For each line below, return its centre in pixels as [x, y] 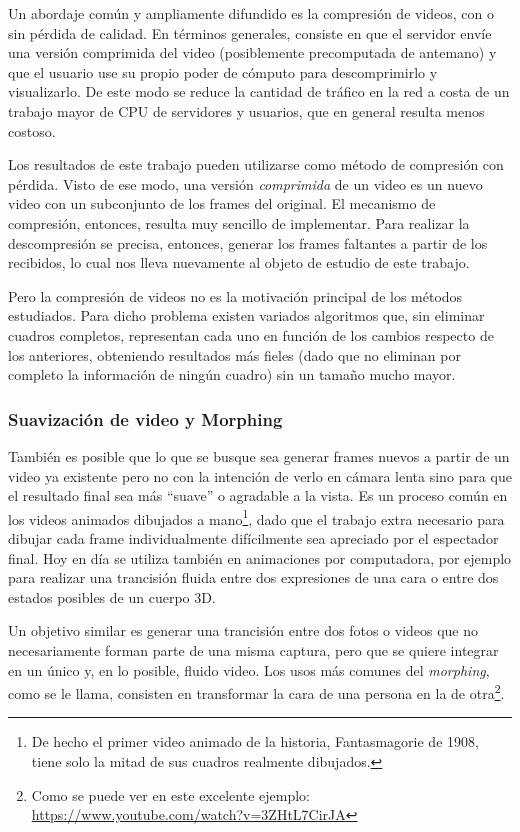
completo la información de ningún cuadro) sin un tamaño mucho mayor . [232, 374]
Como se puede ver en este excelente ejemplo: [170, 794]
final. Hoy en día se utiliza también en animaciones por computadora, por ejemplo [260, 557]
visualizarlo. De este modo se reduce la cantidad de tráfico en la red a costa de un [259, 91]
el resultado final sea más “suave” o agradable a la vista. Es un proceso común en [258, 495]
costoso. [32, 130]
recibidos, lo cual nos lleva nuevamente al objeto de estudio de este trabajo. [239, 262]
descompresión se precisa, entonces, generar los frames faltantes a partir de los [248, 242]
